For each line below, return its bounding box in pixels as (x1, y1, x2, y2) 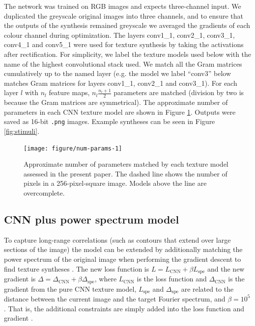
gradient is (4, 274, 36, 284)
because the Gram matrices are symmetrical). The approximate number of (4, 97, 228, 107)
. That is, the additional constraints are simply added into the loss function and (4, 303, 245, 313)
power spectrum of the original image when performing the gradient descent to (4, 254, 241, 264)
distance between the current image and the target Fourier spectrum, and (4, 293, 226, 303)
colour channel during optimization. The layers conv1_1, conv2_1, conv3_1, (4, 29, 235, 40)
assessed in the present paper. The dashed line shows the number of (24, 168, 227, 178)
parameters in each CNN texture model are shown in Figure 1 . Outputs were (4, 106, 236, 117)
